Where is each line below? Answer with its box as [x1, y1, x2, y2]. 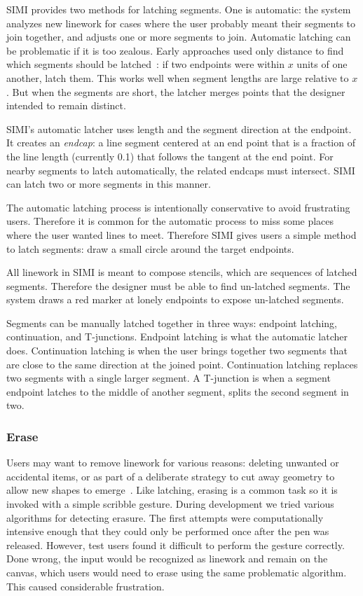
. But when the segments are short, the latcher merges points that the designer [6, 84, 345, 99]
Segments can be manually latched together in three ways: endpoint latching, [6, 315, 337, 330]
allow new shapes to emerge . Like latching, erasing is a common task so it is [6, 483, 338, 497]
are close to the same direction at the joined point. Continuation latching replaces [6, 356, 358, 371]
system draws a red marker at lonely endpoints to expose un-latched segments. [6, 292, 344, 307]
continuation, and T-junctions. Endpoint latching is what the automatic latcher [6, 329, 348, 344]
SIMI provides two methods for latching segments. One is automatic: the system [6, 2, 351, 16]
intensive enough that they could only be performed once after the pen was [6, 524, 329, 539]
